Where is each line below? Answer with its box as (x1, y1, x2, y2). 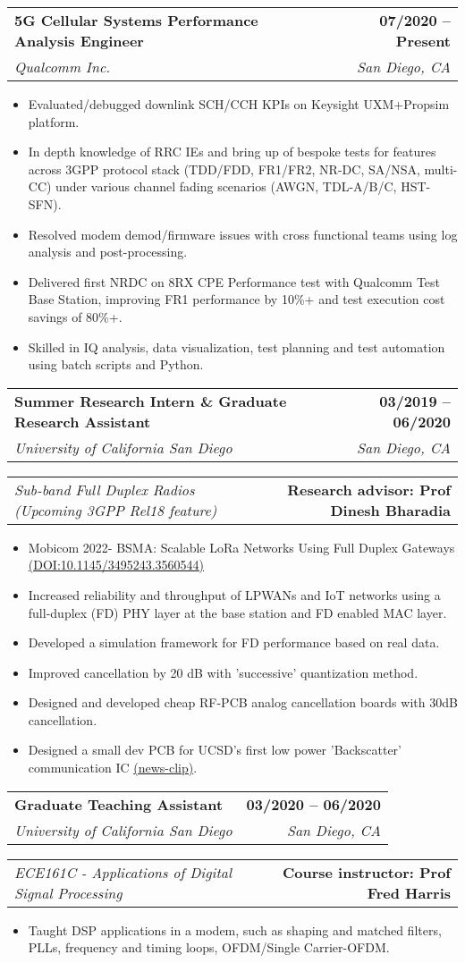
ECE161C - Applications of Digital (14, 861, 232, 883)
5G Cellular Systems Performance (14, 10, 258, 30)
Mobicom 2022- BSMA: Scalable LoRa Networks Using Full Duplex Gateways (28, 537, 455, 556)
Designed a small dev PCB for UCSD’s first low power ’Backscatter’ (28, 740, 402, 759)
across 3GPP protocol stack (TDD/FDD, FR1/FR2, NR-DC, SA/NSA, (28, 159, 420, 178)
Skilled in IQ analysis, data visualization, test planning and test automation (28, 337, 445, 356)
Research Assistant (14, 410, 151, 432)
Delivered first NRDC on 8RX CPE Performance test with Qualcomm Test (28, 272, 441, 291)
